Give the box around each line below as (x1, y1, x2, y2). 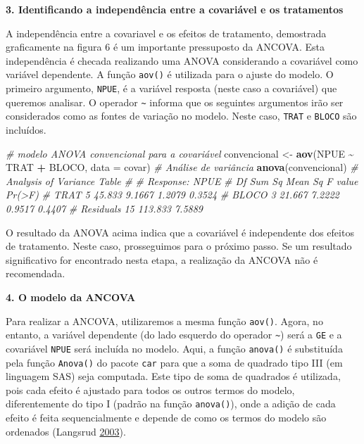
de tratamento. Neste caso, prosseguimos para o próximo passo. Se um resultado (6, 239, 352, 253)
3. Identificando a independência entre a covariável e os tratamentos (6, 2, 344, 16)
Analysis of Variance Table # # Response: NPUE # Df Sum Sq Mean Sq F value (6, 173, 358, 188)
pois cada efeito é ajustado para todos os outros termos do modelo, (6, 382, 295, 397)
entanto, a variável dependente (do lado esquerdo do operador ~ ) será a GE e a (6, 327, 342, 342)
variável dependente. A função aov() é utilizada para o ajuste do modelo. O (6, 67, 334, 82)
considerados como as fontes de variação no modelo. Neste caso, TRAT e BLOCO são (6, 108, 357, 123)
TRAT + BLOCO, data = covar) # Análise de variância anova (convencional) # (6, 160, 358, 175)
